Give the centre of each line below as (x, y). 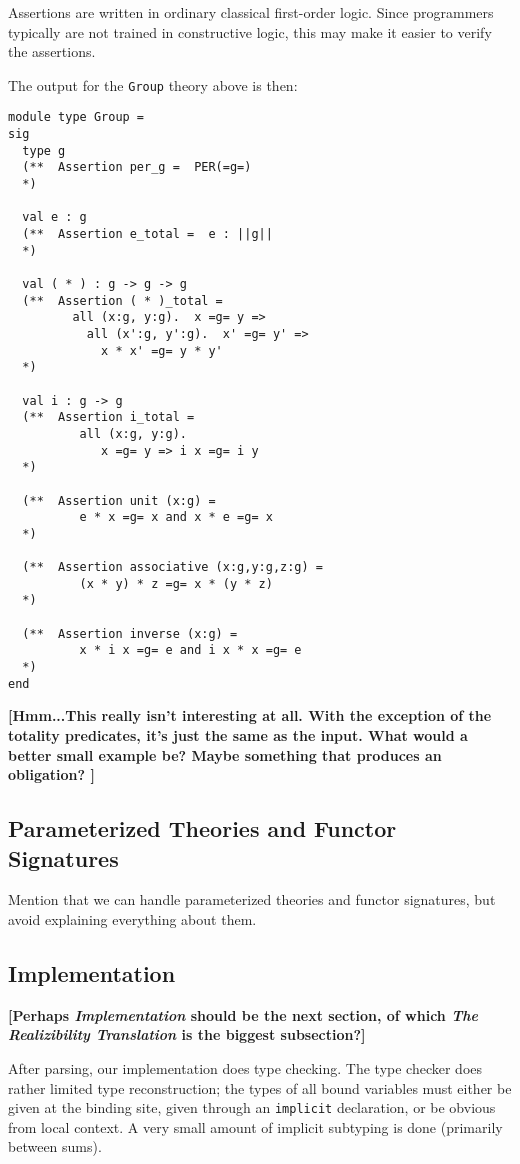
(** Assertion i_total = (108, 417)
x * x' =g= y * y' (162, 350)
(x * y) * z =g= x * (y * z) (176, 583)
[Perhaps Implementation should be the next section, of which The (243, 1014)
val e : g (54, 217)
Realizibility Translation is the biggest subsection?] (187, 1034)
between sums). (55, 1146)
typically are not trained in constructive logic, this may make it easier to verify (250, 31)
